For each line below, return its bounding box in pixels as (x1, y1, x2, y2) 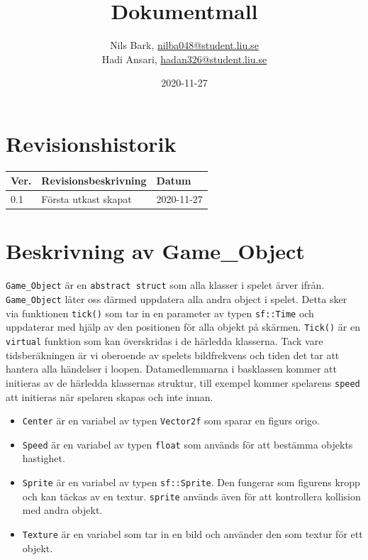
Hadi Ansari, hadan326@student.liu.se (101, 51, 267, 66)
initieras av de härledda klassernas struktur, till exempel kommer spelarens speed (6, 375, 360, 390)
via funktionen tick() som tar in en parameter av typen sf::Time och (6, 305, 314, 320)
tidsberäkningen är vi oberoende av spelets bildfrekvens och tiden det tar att (6, 347, 340, 362)
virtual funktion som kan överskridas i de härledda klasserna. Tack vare (6, 334, 323, 348)
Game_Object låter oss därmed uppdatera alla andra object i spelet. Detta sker (6, 292, 347, 307)
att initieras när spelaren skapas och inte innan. (6, 389, 213, 404)
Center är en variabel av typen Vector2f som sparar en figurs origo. (22, 413, 320, 428)
